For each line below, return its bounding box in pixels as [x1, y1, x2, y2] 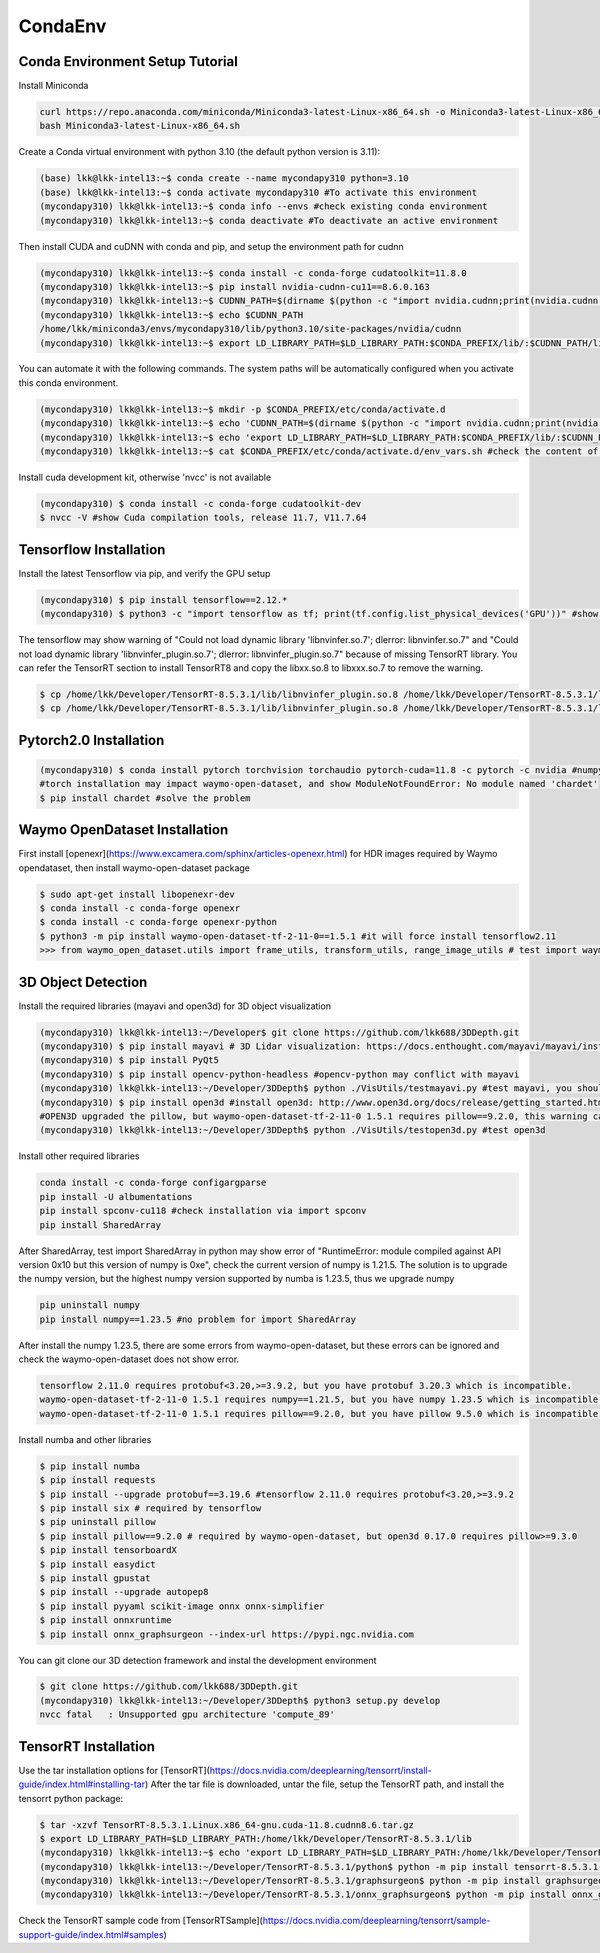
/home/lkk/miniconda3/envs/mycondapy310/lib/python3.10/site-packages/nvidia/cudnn [39, 323, 462, 335]
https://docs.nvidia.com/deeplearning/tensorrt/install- [209, 1764, 432, 1776]
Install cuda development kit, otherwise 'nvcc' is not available [18, 471, 272, 484]
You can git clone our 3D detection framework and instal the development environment [18, 1654, 377, 1666]
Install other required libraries [18, 1150, 140, 1162]
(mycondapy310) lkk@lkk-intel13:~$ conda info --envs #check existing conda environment [39, 201, 489, 212]
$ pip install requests [39, 1475, 157, 1486]
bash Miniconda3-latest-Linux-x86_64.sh [39, 120, 240, 132]
